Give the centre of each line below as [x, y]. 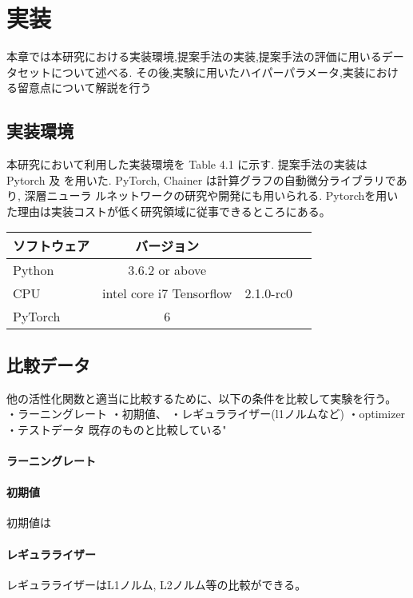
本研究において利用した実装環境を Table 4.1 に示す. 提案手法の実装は [187, 164]
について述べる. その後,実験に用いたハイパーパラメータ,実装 [208, 72]
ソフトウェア [52, 246]
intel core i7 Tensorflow [167, 293]
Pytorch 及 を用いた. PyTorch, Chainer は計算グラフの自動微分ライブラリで [201, 179]
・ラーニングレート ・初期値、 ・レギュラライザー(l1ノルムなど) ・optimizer [206, 414]
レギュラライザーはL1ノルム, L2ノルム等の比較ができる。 [157, 584]
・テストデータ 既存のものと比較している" [117, 429]
